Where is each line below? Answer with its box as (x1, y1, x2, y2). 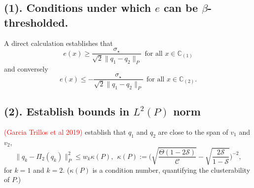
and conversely (4, 63, 48, 74)
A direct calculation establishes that (4, 38, 113, 48)
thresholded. (4, 14, 69, 30)
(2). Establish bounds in (4, 104, 130, 119)
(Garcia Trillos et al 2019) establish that (4, 126, 126, 137)
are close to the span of (158, 126, 228, 137)
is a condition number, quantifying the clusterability (92, 164, 251, 175)
